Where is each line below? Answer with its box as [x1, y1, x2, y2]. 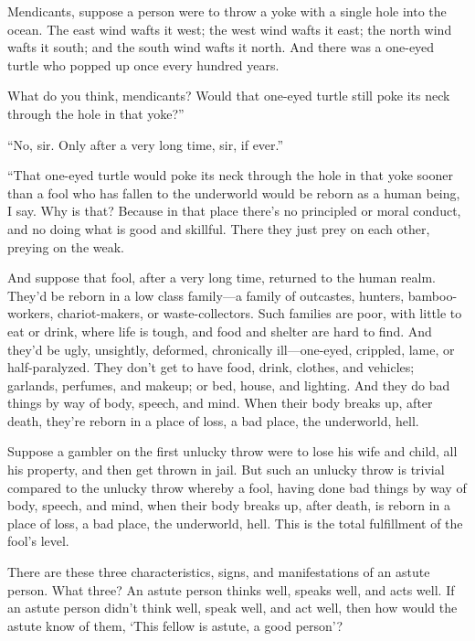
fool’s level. [7, 531, 69, 550]
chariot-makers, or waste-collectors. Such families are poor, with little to [57, 304, 462, 323]
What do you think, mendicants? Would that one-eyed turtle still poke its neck [7, 86, 450, 105]
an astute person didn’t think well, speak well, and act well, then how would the [7, 598, 458, 617]
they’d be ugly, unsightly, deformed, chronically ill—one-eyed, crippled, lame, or [7, 339, 455, 358]
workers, [7, 304, 54, 323]
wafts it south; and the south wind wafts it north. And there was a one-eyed [7, 37, 435, 57]
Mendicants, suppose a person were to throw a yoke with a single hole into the [7, 2, 447, 20]
